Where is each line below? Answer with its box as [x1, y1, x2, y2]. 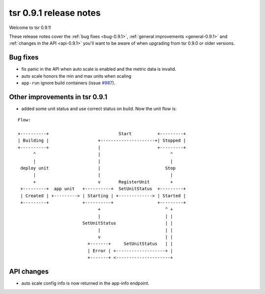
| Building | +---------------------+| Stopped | [18, 138, 186, 144]
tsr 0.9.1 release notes [9, 7, 101, 18]
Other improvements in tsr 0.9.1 [9, 92, 107, 101]
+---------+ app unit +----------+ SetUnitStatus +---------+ [20, 186, 186, 192]
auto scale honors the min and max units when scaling [21, 73, 132, 79]
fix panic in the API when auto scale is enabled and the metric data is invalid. [21, 66, 177, 72]
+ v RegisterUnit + [33, 179, 173, 184]
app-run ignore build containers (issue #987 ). [21, 80, 115, 86]
